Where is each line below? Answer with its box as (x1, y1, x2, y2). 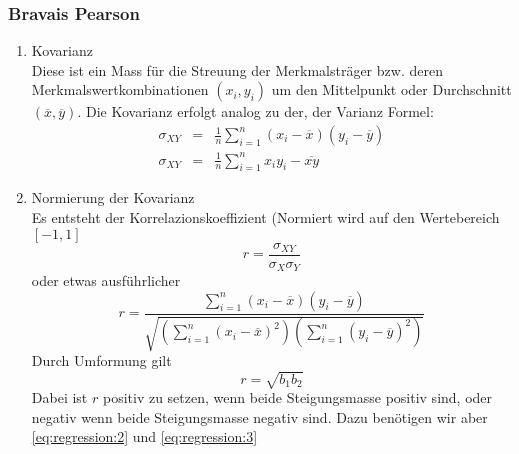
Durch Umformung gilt (31, 350, 172, 371)
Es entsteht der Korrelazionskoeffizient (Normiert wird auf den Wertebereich (31, 206, 500, 227)
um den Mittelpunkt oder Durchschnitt (271, 79, 512, 100)
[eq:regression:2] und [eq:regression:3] (31, 426, 258, 447)
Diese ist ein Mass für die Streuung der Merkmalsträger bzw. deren (31, 59, 443, 80)
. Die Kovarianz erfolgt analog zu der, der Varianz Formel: (77, 101, 434, 122)
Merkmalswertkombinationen (31, 79, 209, 100)
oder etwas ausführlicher (31, 270, 181, 291)
